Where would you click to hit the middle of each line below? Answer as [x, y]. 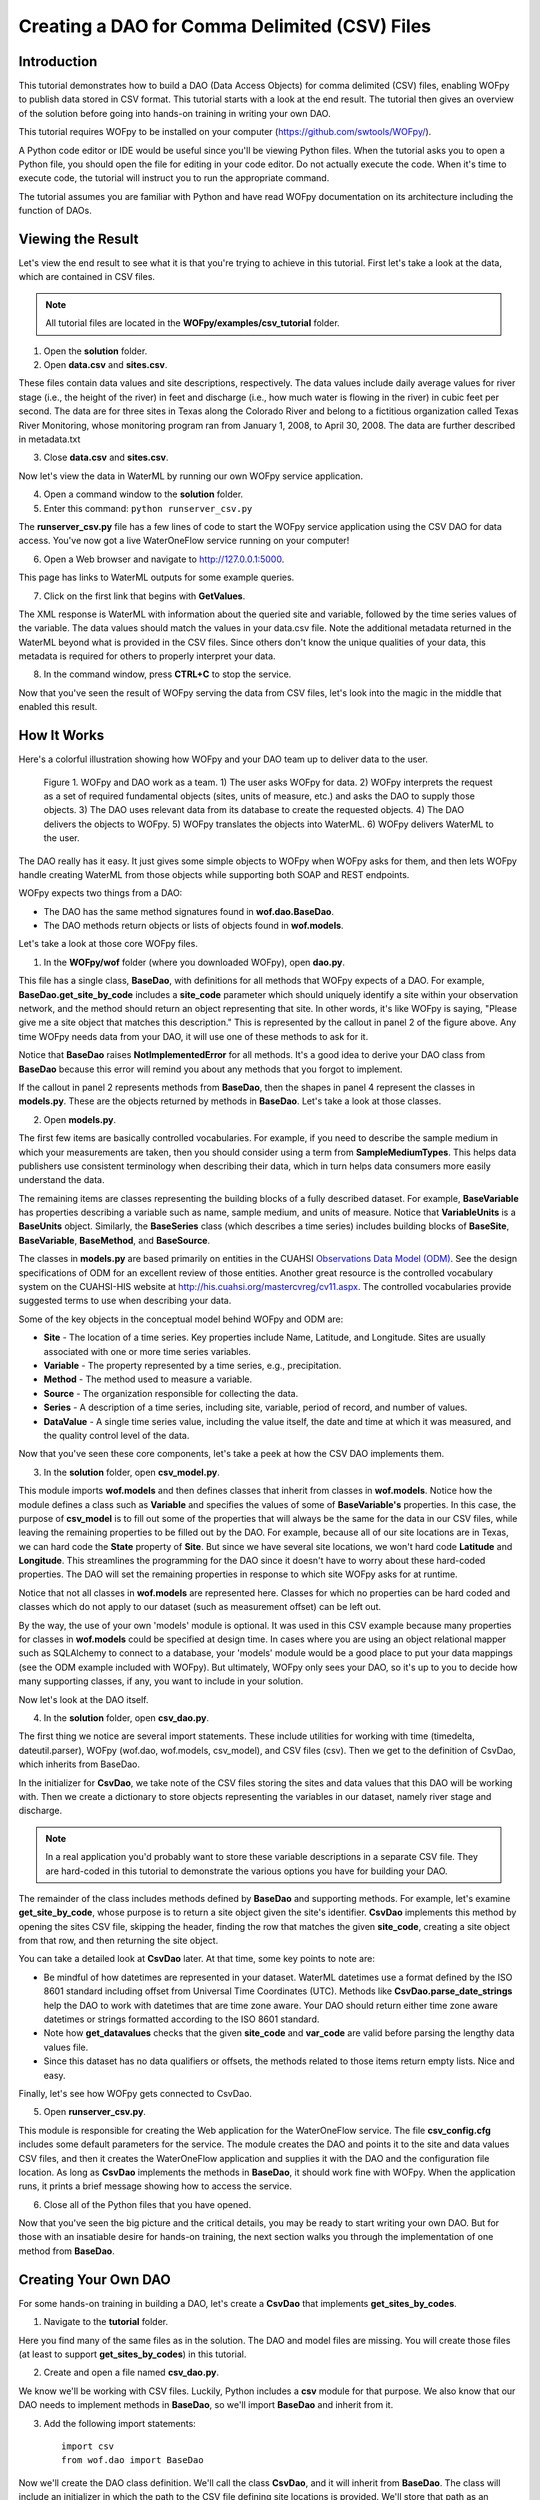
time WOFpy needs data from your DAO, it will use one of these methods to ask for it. [193, 1036]
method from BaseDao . [66, 2251]
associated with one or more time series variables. [147, 1351]
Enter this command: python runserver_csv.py [148, 508]
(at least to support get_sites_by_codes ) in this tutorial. [132, 2354]
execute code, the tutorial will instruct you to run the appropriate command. [174, 178]
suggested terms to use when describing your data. [125, 1301]
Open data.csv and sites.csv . [105, 365]
